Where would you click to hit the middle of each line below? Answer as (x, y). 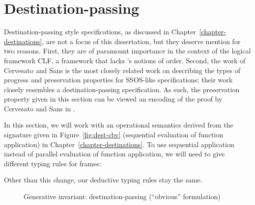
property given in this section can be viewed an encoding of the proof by (113, 99)
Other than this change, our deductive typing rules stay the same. (103, 180)
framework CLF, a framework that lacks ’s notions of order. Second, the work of (125, 60)
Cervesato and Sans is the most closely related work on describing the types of (122, 70)
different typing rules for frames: (53, 163)
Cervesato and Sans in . (40, 108)
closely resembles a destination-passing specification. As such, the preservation (122, 89)
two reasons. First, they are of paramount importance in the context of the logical (127, 51)
